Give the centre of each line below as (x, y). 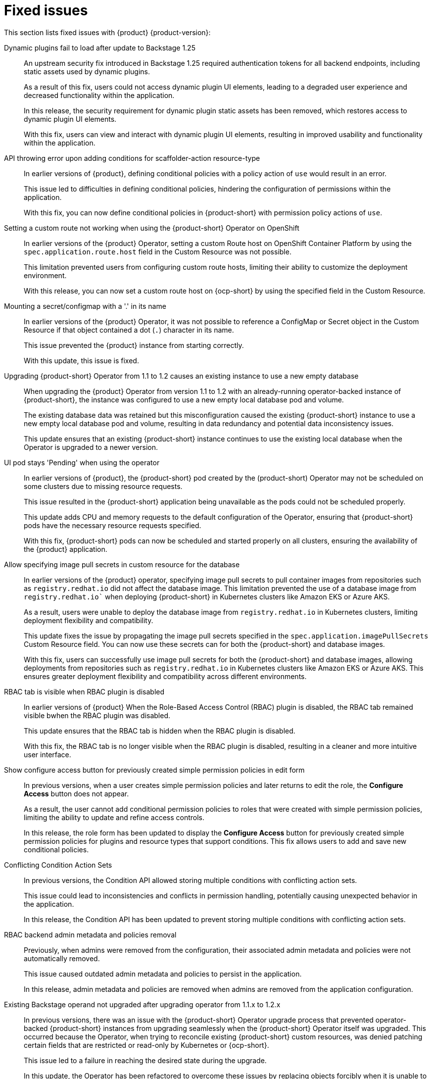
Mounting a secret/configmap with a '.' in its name (85, 306)
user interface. (48, 754)
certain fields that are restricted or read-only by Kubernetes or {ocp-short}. (146, 1045)
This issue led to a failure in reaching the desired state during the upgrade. (145, 1060)
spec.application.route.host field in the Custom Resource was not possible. (158, 251)
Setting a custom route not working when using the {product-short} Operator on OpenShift (152, 228)
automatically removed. (62, 958)
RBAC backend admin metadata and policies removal (90, 934)
